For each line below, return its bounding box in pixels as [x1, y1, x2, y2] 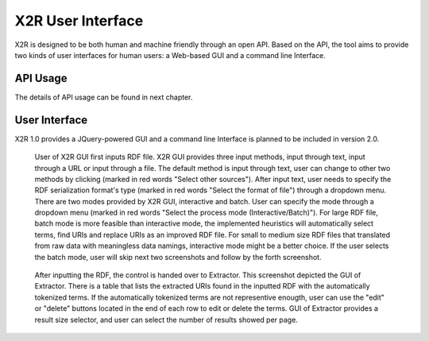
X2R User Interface [14, 12, 144, 29]
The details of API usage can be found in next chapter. [14, 92, 193, 102]
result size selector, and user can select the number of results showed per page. [34, 315, 298, 324]
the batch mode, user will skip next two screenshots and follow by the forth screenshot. [34, 252, 322, 262]
